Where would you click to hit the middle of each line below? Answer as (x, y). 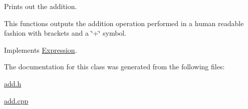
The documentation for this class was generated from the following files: (114, 67)
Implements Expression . (41, 49)
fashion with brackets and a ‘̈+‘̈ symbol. (65, 33)
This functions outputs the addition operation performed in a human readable (124, 23)
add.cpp (16, 100)
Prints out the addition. (41, 6)
